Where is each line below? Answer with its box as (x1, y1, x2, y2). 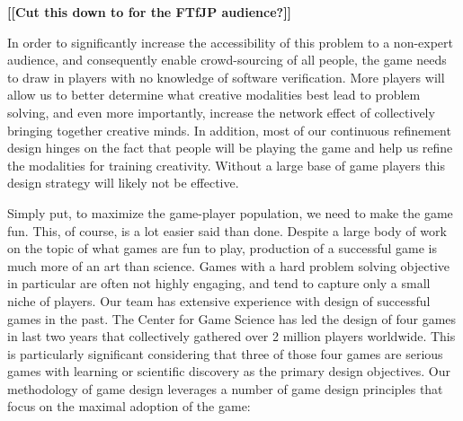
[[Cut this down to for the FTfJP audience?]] (7, 3, 292, 21)
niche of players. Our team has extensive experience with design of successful (7, 291, 431, 310)
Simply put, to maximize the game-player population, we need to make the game (7, 203, 453, 222)
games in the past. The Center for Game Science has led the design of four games (7, 309, 457, 328)
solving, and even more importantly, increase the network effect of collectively (7, 102, 435, 121)
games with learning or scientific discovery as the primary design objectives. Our (7, 362, 451, 381)
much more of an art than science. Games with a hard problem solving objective (7, 256, 450, 275)
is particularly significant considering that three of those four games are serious (7, 344, 443, 363)
